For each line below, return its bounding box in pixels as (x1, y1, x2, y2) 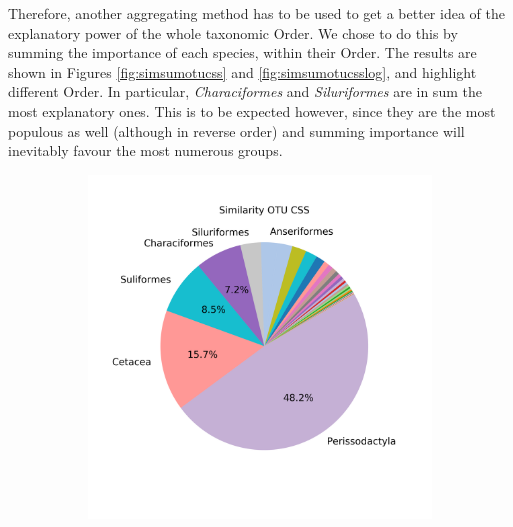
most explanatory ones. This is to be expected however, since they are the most (8, 100, 496, 121)
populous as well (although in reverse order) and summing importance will (8, 120, 465, 141)
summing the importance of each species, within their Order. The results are (8, 42, 477, 63)
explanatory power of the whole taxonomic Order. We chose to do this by (8, 22, 458, 43)
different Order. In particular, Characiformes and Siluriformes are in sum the (8, 81, 482, 102)
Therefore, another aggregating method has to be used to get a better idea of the (8, 3, 505, 23)
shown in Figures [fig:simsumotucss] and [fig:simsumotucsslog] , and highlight (8, 61, 477, 82)
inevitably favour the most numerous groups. (8, 140, 283, 161)
